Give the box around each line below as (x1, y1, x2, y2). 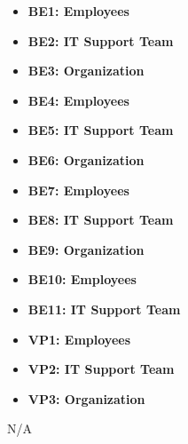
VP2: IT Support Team (27, 360, 175, 378)
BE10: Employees (27, 270, 137, 289)
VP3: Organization (27, 389, 145, 408)
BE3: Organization (27, 61, 145, 80)
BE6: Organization (27, 150, 145, 169)
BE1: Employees (27, 2, 129, 20)
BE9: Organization (27, 240, 145, 258)
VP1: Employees (27, 329, 131, 348)
